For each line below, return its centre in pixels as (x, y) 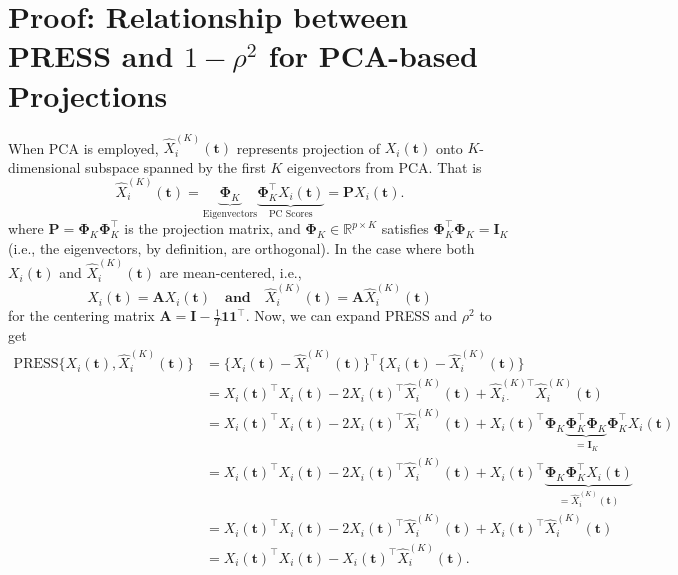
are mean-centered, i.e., (230, 272)
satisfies (405, 228)
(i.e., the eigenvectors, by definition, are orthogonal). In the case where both (241, 247)
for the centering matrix (81, 315)
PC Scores (290, 213)
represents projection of (308, 147)
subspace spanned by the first (175, 166)
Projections (88, 94)
